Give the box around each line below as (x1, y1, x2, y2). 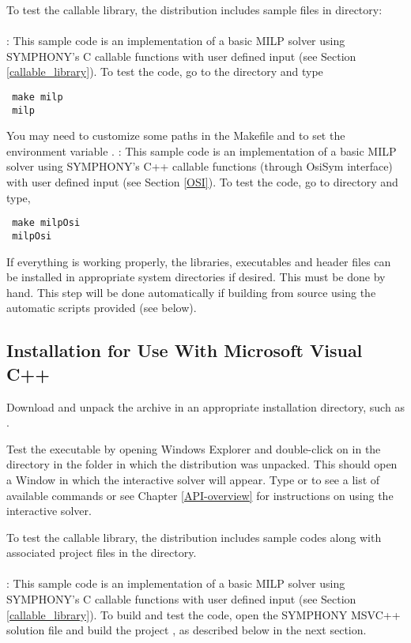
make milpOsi (12, 217, 81, 229)
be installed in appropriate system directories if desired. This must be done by (6, 269, 386, 285)
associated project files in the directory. (6, 544, 197, 561)
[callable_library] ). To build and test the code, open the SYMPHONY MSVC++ (6, 606, 401, 622)
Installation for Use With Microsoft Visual (6, 338, 363, 363)
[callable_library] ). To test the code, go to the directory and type (6, 63, 323, 80)
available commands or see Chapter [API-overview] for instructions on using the (6, 487, 394, 503)
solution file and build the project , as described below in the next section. (6, 622, 367, 638)
